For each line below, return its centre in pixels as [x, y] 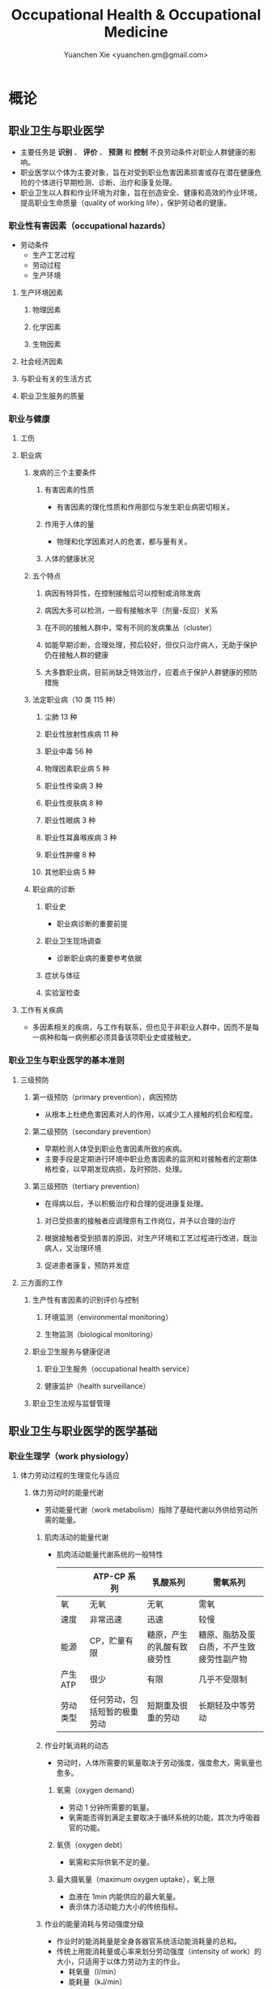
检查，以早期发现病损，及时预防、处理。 [119, 1169]
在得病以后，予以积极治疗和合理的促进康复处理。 [126, 1203]
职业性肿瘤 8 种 [70, 855]
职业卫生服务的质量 [52, 396]
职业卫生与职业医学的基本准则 [67, 1060]
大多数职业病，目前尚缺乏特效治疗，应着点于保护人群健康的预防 [151, 672]
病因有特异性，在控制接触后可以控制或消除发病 [122, 593]
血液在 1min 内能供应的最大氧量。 [124, 1897]
